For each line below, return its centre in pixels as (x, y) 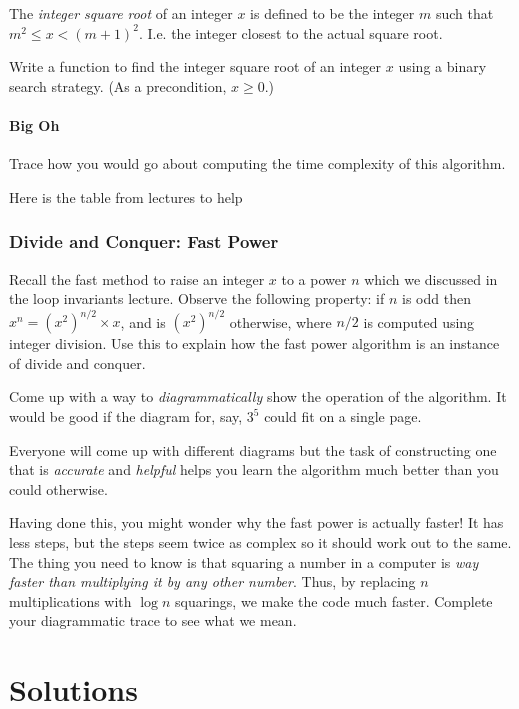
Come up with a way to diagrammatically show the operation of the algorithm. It (258, 396)
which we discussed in (431, 278)
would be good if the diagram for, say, (126, 416)
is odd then (436, 298)
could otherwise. (58, 488)
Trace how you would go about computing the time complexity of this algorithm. (257, 163)
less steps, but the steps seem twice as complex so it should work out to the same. (260, 542)
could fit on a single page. (343, 416)
